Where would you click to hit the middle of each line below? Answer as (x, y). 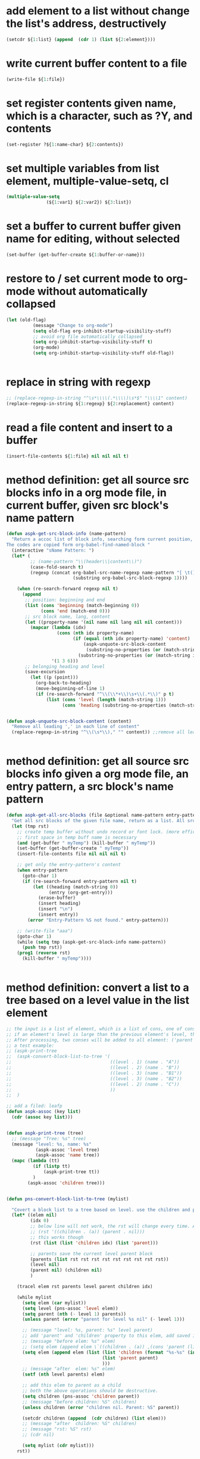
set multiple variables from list (83, 168)
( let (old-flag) (26, 320)
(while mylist (34, 1297)
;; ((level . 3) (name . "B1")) (94, 1073)
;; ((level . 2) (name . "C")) (93, 1084)
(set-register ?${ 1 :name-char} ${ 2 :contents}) (65, 144)
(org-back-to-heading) (64, 683)
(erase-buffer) (57, 898)
